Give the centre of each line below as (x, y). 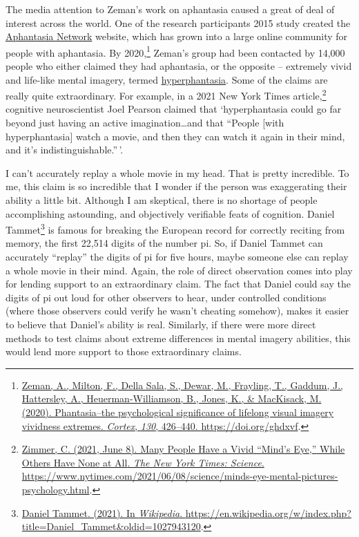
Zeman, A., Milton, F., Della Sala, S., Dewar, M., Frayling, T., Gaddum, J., (182, 385)
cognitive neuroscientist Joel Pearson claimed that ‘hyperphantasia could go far (174, 109)
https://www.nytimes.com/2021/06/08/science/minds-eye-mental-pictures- (180, 476)
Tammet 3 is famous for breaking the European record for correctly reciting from (175, 228)
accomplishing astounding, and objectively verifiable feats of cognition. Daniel (170, 213)
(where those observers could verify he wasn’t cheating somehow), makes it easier (177, 311)
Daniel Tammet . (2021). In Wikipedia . (102, 512)
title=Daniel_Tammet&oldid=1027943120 (111, 526)
